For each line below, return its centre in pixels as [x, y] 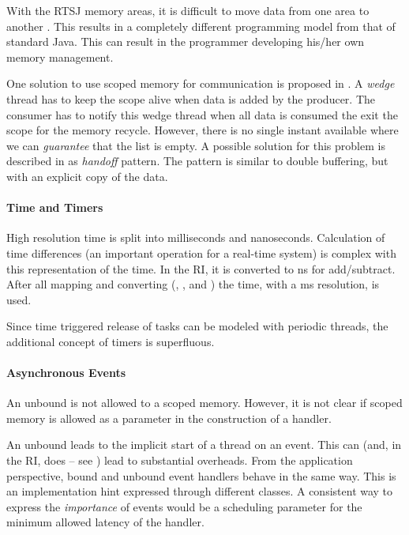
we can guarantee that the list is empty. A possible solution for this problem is [196, 145]
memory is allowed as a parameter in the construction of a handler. [169, 418]
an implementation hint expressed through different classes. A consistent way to [200, 491]
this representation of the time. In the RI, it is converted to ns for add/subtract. [201, 268]
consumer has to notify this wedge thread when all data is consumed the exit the [202, 114]
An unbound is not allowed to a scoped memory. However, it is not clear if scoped [204, 403]
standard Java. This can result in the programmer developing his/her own [186, 41]
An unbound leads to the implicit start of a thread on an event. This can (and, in [204, 445]
